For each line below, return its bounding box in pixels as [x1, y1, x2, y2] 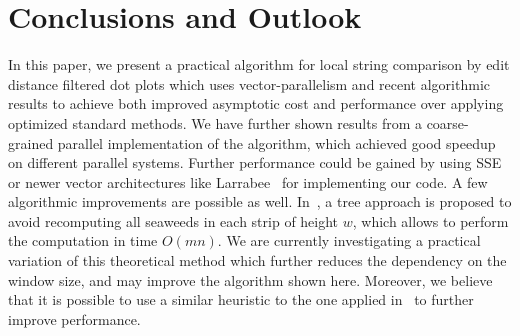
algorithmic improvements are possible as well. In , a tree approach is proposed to [8, 191, 512, 212]
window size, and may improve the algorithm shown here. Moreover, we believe [8, 269, 493, 290]
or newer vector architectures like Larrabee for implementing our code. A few [8, 171, 488, 192]
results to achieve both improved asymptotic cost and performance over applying [8, 93, 504, 114]
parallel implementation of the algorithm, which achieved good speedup [57, 132, 496, 153]
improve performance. [8, 308, 141, 329]
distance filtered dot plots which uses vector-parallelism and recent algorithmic [8, 73, 491, 94]
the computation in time [8, 230, 158, 251]
